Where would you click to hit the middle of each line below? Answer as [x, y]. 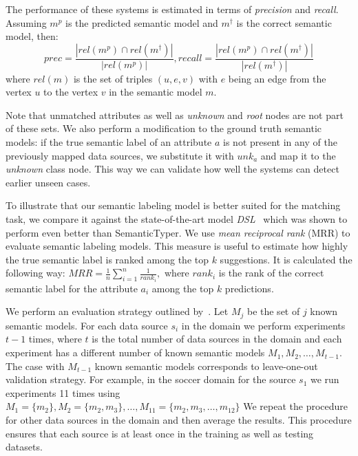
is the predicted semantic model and [142, 22]
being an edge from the [277, 78]
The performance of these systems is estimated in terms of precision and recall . [172, 9]
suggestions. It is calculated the [286, 259]
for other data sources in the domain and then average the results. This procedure [179, 420]
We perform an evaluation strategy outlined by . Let [117, 311]
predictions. [249, 288]
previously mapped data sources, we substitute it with [120, 155]
